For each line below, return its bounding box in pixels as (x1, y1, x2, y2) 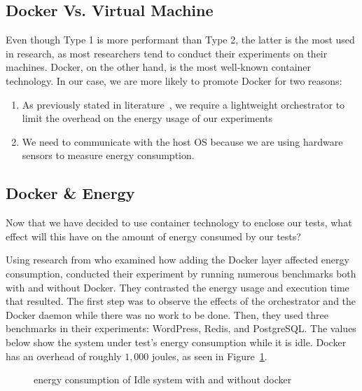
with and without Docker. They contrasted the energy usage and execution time (6, 280, 349, 294)
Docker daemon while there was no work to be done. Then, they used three (6, 307, 328, 322)
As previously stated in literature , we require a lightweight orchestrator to (22, 97, 345, 111)
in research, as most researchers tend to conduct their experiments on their (6, 46, 328, 60)
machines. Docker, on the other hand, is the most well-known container (6, 60, 312, 74)
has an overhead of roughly (6, 348, 122, 363)
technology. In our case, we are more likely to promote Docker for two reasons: (6, 73, 342, 88)
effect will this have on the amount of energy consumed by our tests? (6, 228, 301, 243)
